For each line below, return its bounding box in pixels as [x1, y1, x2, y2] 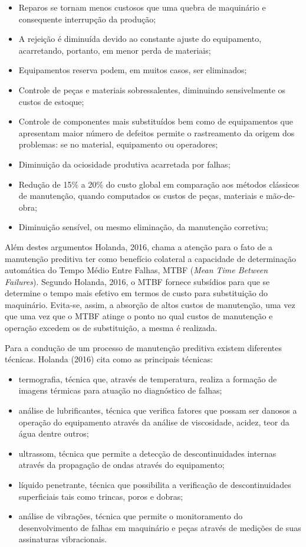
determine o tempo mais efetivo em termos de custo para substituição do [5, 287, 268, 299]
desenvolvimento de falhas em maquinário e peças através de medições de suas [18, 521, 301, 533]
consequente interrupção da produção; [18, 12, 156, 25]
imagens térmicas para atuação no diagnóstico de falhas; [18, 384, 222, 397]
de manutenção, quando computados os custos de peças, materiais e [18, 189, 264, 202]
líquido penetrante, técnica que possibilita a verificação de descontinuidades [18, 479, 291, 490]
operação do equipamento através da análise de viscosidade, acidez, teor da [18, 415, 289, 428]
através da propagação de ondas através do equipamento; [18, 458, 225, 471]
